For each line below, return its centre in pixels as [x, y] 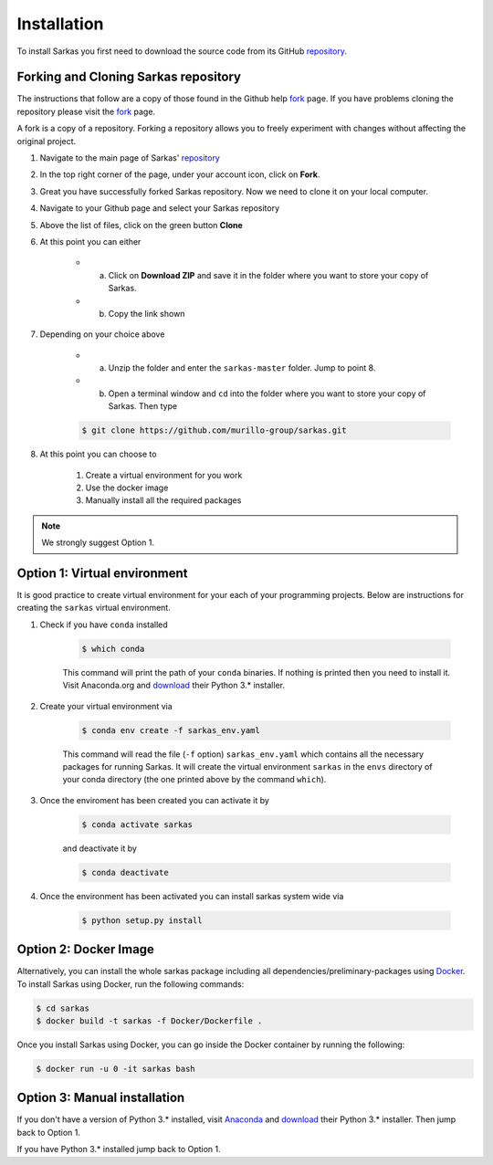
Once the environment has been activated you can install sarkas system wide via [192, 896]
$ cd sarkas [63, 1008]
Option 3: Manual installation [101, 1098]
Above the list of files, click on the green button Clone [142, 225]
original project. [47, 141]
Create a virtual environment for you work [164, 475]
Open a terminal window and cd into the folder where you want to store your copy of [267, 394]
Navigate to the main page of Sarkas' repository [130, 158]
